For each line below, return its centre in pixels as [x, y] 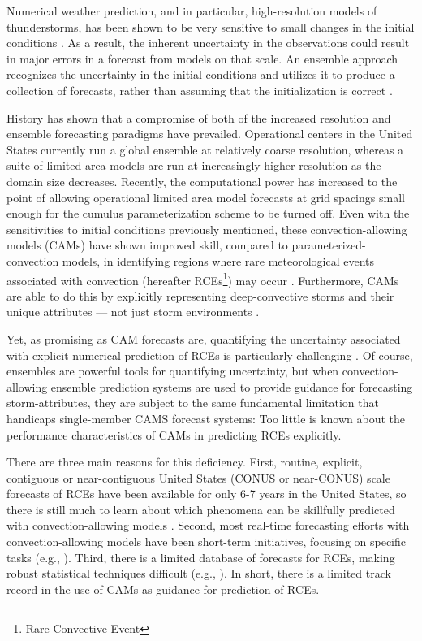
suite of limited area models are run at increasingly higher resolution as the [194, 165]
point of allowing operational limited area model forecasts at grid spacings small [206, 197]
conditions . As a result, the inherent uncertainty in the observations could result [208, 43]
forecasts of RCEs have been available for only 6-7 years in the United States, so [207, 494]
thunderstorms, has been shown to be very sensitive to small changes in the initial [211, 26]
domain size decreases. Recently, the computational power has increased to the [202, 181]
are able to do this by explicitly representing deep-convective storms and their [200, 295]
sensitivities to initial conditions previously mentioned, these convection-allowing [207, 229]
